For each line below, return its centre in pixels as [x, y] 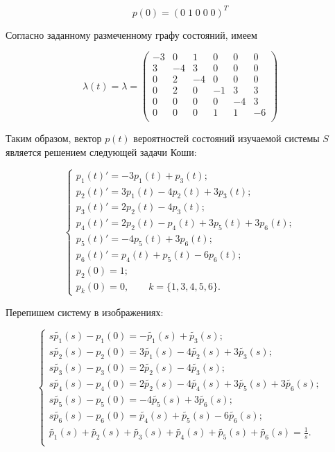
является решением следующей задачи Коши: [101, 151]
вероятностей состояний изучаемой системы [226, 138]
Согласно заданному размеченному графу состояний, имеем [131, 34]
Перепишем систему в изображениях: [85, 312]
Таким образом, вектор [54, 138]
